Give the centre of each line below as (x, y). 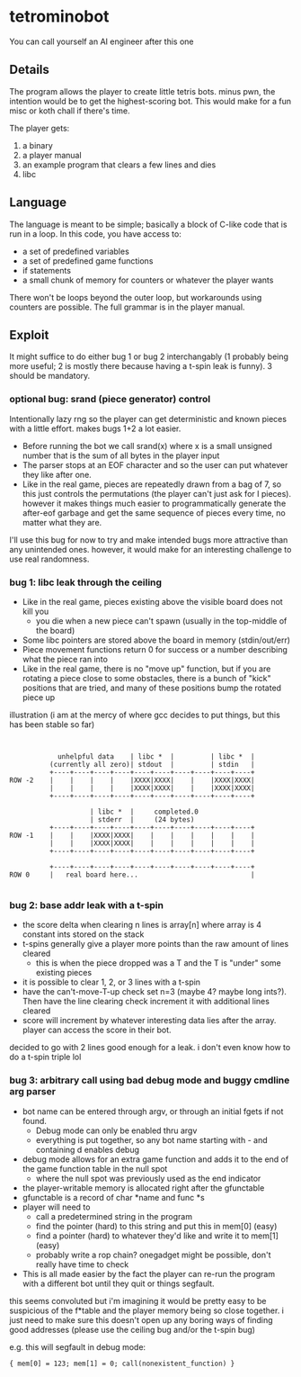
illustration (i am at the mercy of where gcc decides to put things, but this (145, 715)
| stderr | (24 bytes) (142, 819)
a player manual (52, 155)
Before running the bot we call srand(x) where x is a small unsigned (147, 445)
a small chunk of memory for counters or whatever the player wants (148, 280)
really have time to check (82, 1264)
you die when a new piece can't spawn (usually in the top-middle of (161, 621)
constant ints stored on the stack (83, 934)
